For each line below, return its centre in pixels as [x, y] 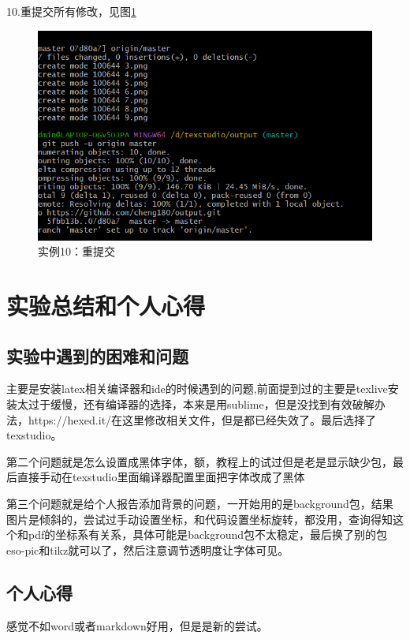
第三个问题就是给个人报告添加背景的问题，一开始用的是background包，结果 [200, 504]
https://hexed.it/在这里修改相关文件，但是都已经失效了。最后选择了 [202, 419]
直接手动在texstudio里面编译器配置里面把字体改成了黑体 [161, 477]
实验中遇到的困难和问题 [97, 355]
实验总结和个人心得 [106, 306]
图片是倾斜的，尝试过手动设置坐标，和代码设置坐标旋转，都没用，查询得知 [199, 519]
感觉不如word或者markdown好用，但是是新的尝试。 [137, 625]
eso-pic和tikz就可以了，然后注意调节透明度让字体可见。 [148, 549]
